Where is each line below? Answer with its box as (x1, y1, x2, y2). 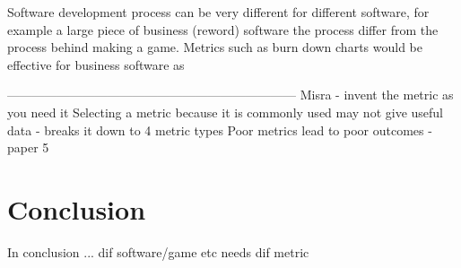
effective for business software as (7, 55, 185, 73)
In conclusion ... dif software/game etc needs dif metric (7, 242, 309, 261)
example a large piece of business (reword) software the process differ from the (7, 20, 439, 39)
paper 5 (7, 138, 49, 157)
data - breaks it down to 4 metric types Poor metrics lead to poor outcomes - (7, 120, 432, 139)
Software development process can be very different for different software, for (7, 3, 430, 21)
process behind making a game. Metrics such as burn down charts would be (7, 38, 422, 56)
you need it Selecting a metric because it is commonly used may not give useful (7, 102, 444, 121)
